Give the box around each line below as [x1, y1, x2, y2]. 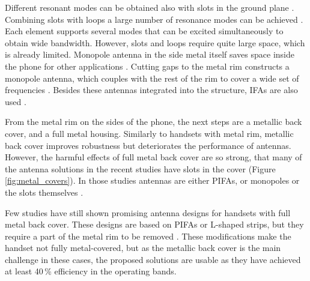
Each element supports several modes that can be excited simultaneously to [5, 25, 284, 37]
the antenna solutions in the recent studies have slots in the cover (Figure [5, 162, 276, 175]
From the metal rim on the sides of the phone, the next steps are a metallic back [5, 115, 302, 128]
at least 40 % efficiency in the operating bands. [5, 265, 177, 277]
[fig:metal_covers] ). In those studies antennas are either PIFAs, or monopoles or [5, 174, 300, 187]
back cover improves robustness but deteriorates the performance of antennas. [5, 139, 291, 151]
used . [5, 95, 26, 107]
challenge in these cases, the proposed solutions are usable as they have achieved [5, 253, 301, 265]
